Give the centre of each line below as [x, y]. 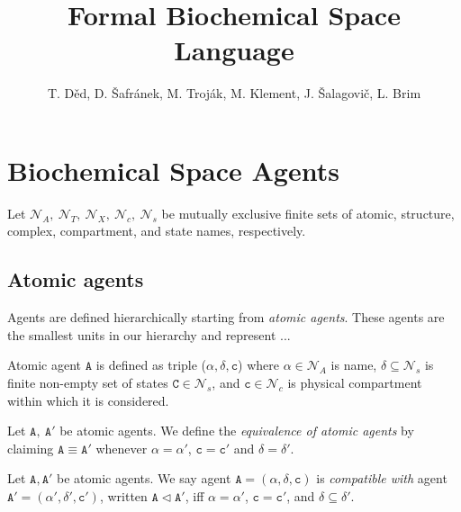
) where [258, 365]
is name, [354, 365]
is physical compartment [355, 383]
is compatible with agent [382, 478]
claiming [31, 448]
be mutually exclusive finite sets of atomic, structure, [308, 213]
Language [234, 50]
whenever [122, 448]
